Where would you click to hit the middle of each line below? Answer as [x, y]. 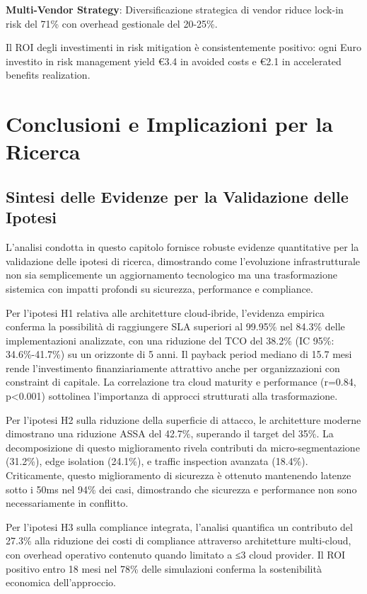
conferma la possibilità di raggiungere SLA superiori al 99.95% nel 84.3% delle [175, 326]
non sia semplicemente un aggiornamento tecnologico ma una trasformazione [171, 275]
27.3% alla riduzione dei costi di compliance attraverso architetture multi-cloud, [179, 540]
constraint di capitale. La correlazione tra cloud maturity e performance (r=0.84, [181, 382]
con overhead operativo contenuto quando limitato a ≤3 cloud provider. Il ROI [176, 554]
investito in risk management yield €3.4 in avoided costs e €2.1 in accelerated [174, 61]
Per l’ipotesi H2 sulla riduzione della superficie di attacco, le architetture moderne [183, 419]
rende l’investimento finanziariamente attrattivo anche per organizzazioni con [173, 368]
